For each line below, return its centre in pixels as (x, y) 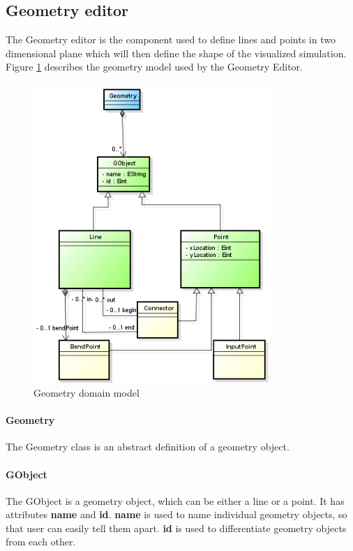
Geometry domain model (87, 392)
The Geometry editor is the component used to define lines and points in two (171, 39)
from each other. (41, 542)
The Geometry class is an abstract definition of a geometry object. (148, 447)
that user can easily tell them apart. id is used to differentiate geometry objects (176, 528)
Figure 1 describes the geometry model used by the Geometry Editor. (154, 67)
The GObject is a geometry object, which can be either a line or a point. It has (175, 500)
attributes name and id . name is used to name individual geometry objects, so (176, 514)
